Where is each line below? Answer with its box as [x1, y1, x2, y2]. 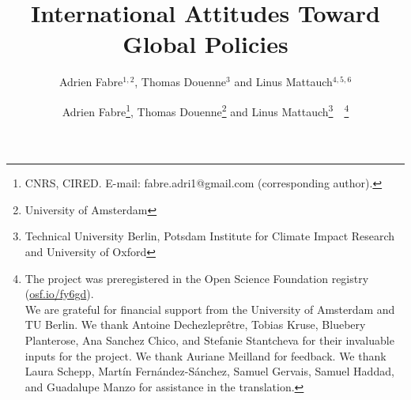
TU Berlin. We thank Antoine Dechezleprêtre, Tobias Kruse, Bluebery [25, 316, 366, 333]
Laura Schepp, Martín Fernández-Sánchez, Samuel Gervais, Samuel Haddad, [25, 363, 394, 379]
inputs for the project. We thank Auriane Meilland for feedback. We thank [25, 347, 386, 364]
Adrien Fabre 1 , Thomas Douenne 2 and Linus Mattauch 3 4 [62, 100, 349, 119]
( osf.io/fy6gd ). [25, 285, 94, 302]
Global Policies [123, 28, 288, 60]
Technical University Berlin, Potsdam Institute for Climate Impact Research [25, 228, 395, 244]
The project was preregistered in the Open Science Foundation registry [25, 270, 369, 286]
